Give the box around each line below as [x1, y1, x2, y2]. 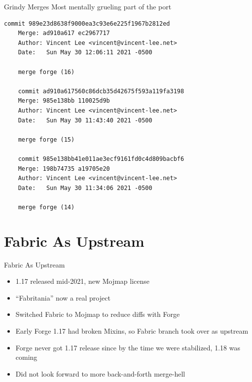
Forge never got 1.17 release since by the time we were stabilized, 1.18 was [15, 342, 240, 352]
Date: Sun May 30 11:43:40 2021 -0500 [18, 116, 152, 124]
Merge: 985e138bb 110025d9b [18, 97, 110, 105]
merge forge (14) [18, 203, 75, 211]
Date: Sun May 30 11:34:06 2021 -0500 [18, 184, 152, 191]
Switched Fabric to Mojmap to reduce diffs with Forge [15, 309, 180, 319]
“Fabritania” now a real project [15, 292, 110, 303]
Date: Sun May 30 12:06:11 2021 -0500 [18, 49, 152, 56]
